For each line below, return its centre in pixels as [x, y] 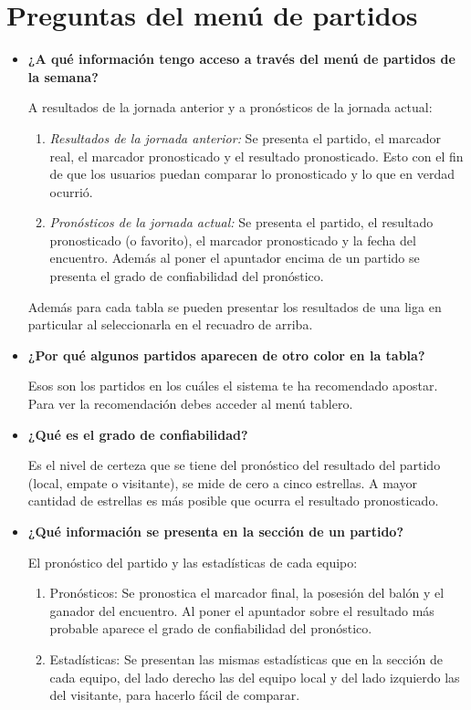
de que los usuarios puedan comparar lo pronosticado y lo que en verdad [252, 174]
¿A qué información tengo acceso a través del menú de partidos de [241, 59]
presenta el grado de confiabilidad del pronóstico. [187, 276]
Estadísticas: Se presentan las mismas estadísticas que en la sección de [246, 658]
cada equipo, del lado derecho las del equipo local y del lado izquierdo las [255, 677]
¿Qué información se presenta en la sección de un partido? [216, 531]
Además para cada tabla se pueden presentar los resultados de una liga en [235, 306]
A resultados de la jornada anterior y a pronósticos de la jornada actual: [230, 107]
